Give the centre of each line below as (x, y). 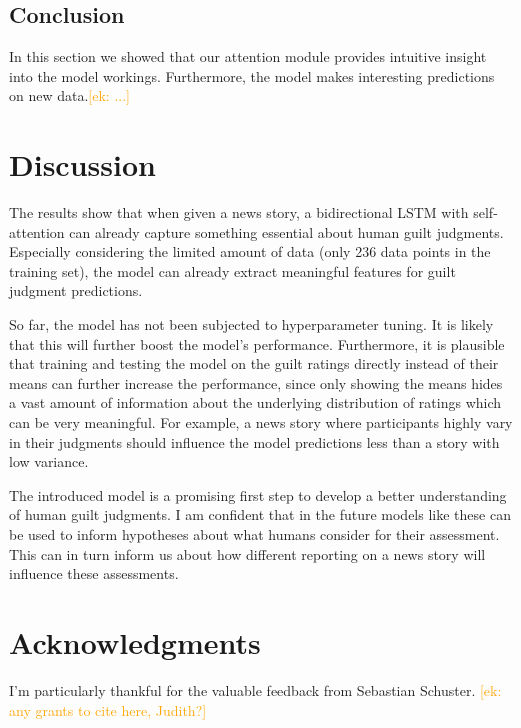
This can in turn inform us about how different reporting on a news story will (247, 553)
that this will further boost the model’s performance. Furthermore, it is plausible (257, 343)
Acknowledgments (135, 641)
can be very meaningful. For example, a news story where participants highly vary (261, 422)
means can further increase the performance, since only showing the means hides (256, 382)
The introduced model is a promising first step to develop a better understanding (258, 494)
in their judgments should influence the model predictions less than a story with (254, 441)
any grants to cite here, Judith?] (108, 709)
